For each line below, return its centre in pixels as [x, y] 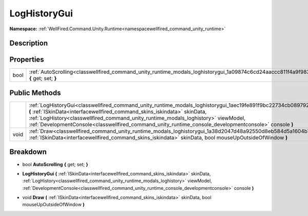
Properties [27, 60]
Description [29, 43]
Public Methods [35, 93]
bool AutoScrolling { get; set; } [55, 164]
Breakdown [28, 152]
